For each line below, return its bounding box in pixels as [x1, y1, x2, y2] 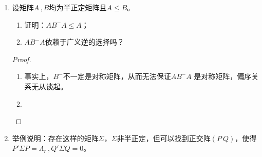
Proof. [12, 53, 31, 64]
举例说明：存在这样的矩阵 [12, 132, 99, 143]
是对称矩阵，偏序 [194, 71, 252, 82]
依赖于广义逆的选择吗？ [45, 36, 124, 47]
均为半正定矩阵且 [49, 2, 107, 12]
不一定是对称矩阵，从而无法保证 [63, 71, 171, 82]
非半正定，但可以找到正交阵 [117, 132, 211, 143]
